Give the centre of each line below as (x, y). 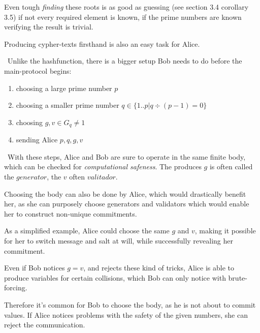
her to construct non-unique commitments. (71, 213)
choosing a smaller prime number (68, 105)
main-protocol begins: (38, 70)
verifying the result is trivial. (49, 27)
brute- (238, 277)
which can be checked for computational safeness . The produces (103, 167)
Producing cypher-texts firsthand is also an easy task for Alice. (102, 43)
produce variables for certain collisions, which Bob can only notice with (115, 277)
